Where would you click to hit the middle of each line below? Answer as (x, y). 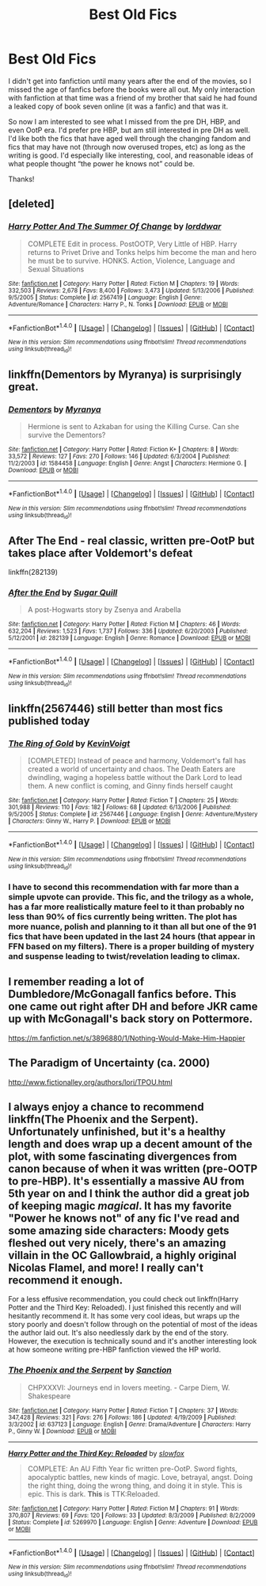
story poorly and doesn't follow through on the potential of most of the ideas (133, 1325)
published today (49, 721)
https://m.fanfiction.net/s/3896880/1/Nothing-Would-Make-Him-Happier (127, 1038)
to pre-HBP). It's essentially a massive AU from (126, 1181)
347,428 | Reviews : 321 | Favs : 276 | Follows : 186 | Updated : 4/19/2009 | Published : (122, 1417)
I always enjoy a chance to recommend (106, 1107)
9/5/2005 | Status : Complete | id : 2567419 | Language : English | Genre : (105, 297)
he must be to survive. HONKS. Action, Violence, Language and (131, 261)
